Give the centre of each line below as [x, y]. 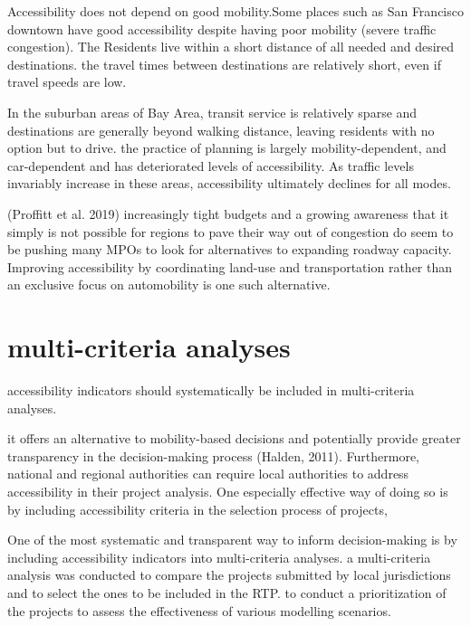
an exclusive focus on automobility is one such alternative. [169, 285]
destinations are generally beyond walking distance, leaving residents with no [221, 130]
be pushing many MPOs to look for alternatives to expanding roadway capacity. [230, 249]
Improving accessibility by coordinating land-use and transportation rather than [230, 266]
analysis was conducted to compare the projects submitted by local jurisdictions [229, 575]
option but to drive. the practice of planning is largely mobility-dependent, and [227, 148]
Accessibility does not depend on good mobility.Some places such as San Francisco [235, 11]
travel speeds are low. [67, 82]
